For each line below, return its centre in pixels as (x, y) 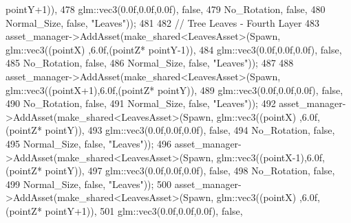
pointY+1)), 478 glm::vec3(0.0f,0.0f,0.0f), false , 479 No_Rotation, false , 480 (166, 9)
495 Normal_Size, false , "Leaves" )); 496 (89, 143)
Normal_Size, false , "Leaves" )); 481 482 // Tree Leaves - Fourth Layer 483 (163, 22)
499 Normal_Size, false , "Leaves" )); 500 (89, 184)
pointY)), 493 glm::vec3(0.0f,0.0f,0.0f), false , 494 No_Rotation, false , (190, 130)
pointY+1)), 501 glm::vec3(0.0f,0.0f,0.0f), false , (144, 210)
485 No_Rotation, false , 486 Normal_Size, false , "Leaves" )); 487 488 (150, 63)
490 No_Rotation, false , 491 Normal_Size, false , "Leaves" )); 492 (141, 103)
